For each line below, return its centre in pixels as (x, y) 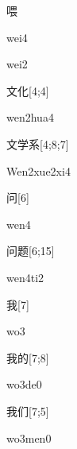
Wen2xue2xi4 (38, 170)
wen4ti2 (25, 277)
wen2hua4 (30, 117)
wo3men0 (29, 437)
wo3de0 (24, 384)
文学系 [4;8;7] (38, 143)
